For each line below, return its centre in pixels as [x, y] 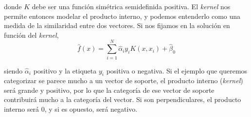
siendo [13, 70]
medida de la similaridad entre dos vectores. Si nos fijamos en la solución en [117, 25]
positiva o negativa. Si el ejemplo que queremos [177, 70]
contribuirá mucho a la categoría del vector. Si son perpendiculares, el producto [123, 99]
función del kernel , [31, 35]
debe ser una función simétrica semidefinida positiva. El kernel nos [131, 6]
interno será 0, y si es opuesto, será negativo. [71, 109]
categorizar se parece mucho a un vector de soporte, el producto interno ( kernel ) [124, 80]
